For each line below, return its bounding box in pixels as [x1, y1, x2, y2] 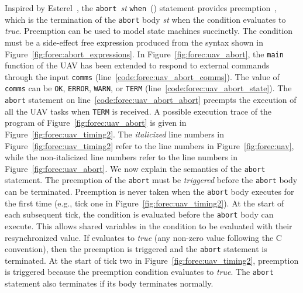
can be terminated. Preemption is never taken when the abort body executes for [5, 185, 294, 198]
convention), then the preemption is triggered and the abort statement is [5, 243, 267, 255]
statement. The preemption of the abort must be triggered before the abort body [5, 174, 298, 186]
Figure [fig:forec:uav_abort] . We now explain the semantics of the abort [5, 162, 266, 174]
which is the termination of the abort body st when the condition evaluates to [5, 13, 286, 25]
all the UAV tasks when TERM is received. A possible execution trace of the [5, 105, 272, 117]
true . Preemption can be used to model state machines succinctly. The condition [5, 25, 293, 37]
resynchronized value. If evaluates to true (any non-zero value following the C [5, 231, 282, 243]
